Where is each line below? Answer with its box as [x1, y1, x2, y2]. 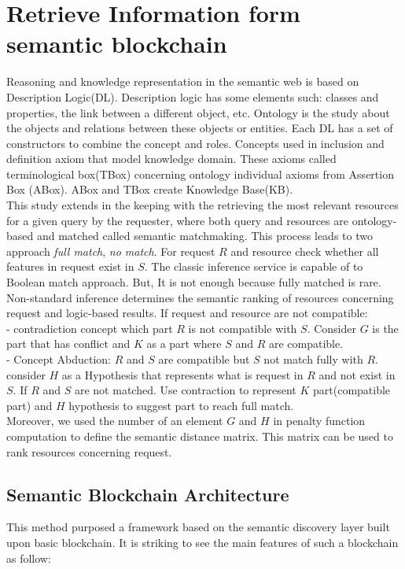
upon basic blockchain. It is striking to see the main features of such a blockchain [6, 534, 399, 550]
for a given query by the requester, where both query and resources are [6, 212, 348, 228]
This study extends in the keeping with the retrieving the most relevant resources [6, 197, 399, 213]
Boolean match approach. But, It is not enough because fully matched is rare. [6, 274, 381, 290]
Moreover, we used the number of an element [6, 412, 223, 429]
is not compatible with [188, 320, 297, 336]
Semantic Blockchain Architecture [6, 482, 289, 506]
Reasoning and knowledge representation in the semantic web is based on [6, 73, 359, 90]
